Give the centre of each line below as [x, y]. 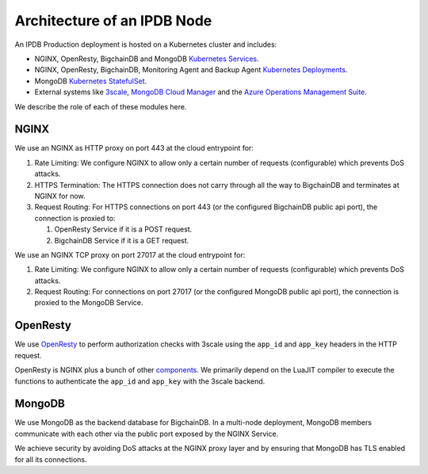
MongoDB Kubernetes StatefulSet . [91, 81]
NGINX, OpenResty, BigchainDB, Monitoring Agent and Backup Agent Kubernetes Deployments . [191, 70]
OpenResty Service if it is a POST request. [123, 229]
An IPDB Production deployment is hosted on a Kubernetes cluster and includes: [146, 44]
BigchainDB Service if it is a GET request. [122, 240]
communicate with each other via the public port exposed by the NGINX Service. [147, 434]
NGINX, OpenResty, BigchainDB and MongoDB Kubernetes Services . [147, 59]
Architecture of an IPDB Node [113, 21]
